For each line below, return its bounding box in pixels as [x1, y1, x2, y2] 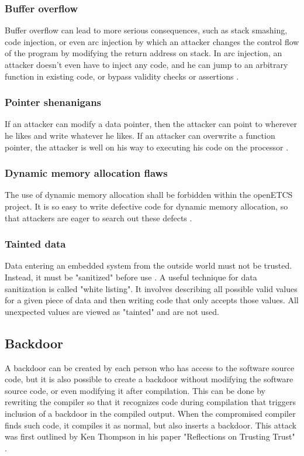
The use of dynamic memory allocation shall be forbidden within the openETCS [5, 188, 293, 201]
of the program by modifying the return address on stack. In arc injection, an [5, 47, 282, 59]
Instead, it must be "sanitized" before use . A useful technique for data [5, 271, 257, 283]
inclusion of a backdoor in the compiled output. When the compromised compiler [5, 407, 296, 419]
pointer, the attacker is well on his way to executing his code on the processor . [5, 140, 289, 153]
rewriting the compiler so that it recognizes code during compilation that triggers [5, 396, 296, 408]
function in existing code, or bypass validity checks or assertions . [5, 70, 239, 82]
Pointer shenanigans [5, 95, 102, 109]
